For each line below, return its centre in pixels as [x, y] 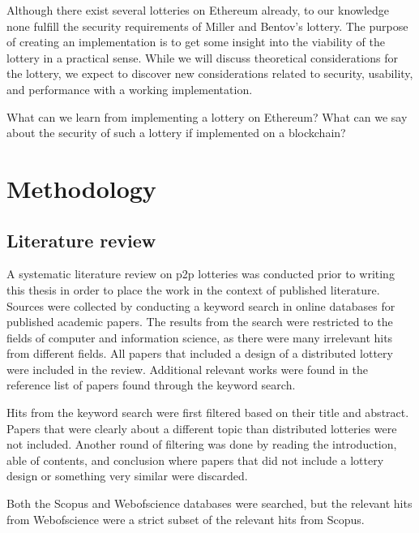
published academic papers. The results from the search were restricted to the [200, 322]
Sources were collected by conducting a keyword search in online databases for [201, 305]
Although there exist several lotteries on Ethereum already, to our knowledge [198, 10]
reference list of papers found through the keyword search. [151, 385]
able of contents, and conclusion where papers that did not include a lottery [195, 460]
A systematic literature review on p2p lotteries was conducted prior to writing [201, 274]
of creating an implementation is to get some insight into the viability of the [196, 42]
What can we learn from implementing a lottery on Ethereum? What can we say [207, 116]
